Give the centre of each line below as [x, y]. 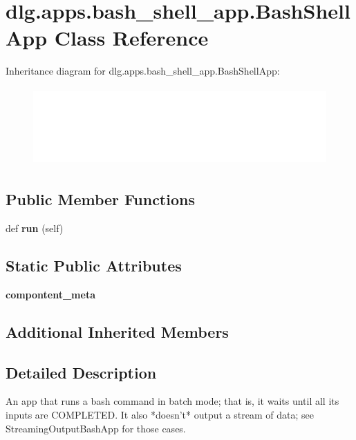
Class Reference [131, 38]
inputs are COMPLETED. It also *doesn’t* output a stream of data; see [160, 415]
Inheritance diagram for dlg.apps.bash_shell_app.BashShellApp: [143, 71]
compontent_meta [50, 294]
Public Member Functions [100, 199]
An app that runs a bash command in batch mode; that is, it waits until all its [172, 401]
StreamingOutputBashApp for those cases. [96, 428]
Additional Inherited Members [117, 331]
